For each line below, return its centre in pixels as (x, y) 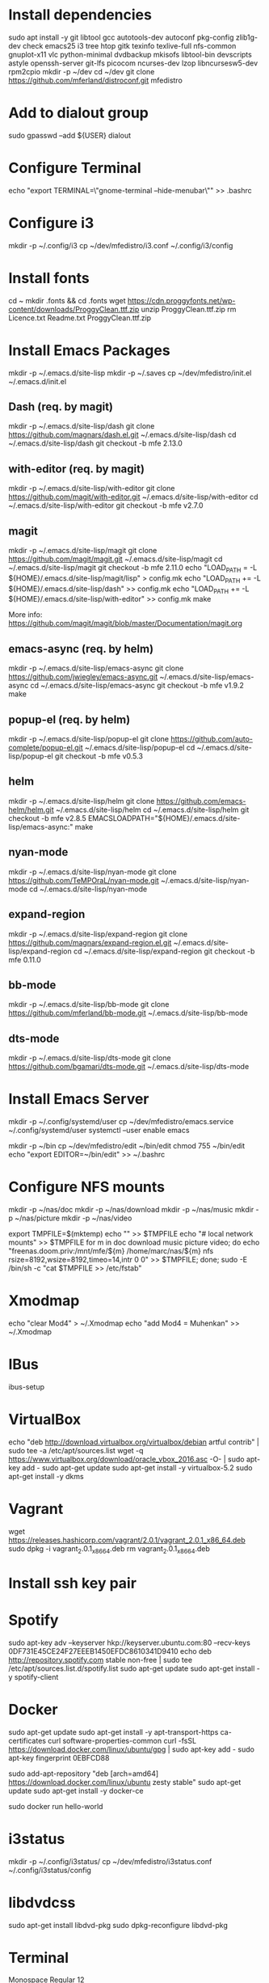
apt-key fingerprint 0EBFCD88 (59, 1757)
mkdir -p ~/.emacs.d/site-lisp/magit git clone (83, 551)
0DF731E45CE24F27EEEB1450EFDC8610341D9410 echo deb (110, 1651)
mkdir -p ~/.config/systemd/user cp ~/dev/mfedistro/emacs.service (121, 1122)
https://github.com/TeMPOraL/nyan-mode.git (84, 880)
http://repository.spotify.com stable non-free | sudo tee (100, 1660)
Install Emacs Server (79, 1099)
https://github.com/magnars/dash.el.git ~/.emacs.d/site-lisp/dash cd (122, 435)
